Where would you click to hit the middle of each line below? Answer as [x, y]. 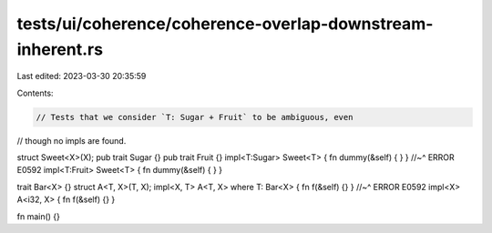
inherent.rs [60, 49]
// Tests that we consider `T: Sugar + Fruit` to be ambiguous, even [195, 117]
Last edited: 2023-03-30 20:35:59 [82, 76]
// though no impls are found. [72, 140]
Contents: [35, 93]
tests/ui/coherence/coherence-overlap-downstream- [225, 24]
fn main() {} [39, 216]
